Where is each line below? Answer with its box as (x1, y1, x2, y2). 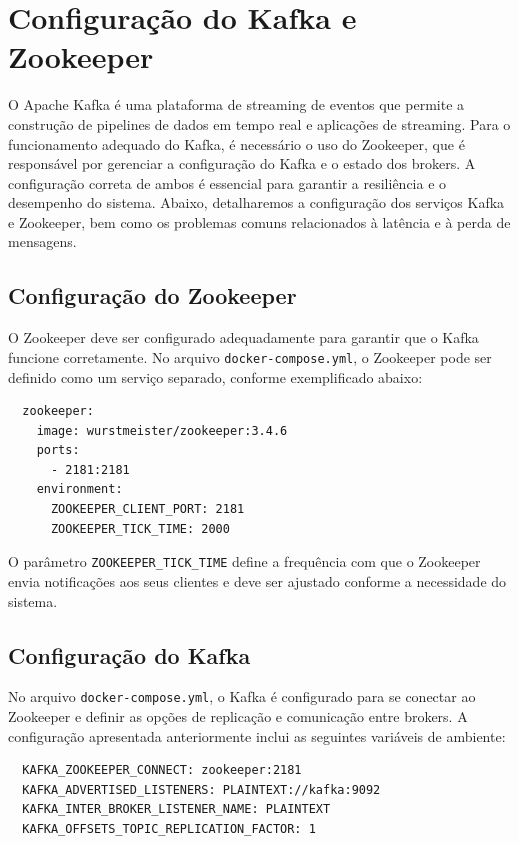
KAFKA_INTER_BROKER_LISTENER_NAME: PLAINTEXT (22, 802, 331, 817)
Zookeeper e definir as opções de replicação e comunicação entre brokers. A (8, 705, 468, 726)
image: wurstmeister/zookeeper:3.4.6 (36, 423, 288, 438)
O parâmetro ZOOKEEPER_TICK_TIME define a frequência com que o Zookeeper (8, 551, 481, 572)
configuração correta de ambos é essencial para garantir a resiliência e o (8, 172, 447, 193)
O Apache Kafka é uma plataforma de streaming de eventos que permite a (8, 94, 465, 115)
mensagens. (8, 231, 77, 252)
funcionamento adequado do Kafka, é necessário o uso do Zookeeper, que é (8, 133, 465, 154)
